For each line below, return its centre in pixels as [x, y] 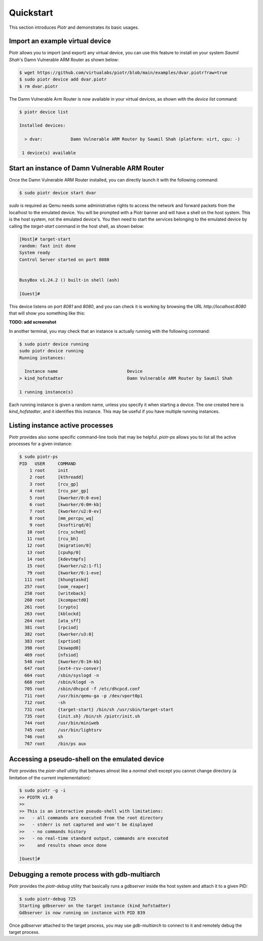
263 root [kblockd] [53, 614]
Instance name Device [84, 371]
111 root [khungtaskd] [57, 580]
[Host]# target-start [45, 239]
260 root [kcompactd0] [57, 600]
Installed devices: [42, 125]
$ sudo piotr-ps [39, 457]
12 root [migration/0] [59, 546]
